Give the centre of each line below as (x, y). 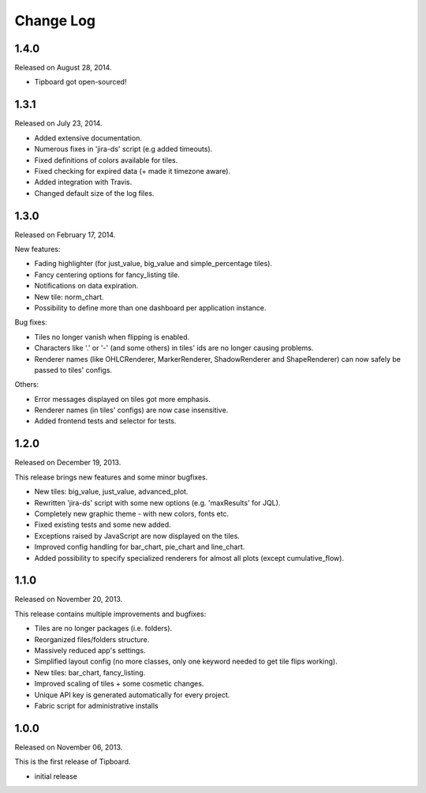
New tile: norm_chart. (69, 297)
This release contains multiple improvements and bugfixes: (110, 614)
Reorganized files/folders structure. (92, 639)
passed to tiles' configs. (73, 370)
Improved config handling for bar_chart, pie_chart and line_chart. (140, 547)
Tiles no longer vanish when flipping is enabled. (112, 336)
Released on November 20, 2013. (69, 599)
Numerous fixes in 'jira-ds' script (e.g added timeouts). (123, 149)
